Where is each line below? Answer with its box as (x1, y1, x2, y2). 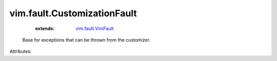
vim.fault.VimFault (75, 25, 114, 32)
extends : (35, 25, 55, 32)
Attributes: (9, 48, 32, 54)
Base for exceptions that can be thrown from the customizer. (22, 37, 151, 43)
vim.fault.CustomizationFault (9, 8, 137, 19)
